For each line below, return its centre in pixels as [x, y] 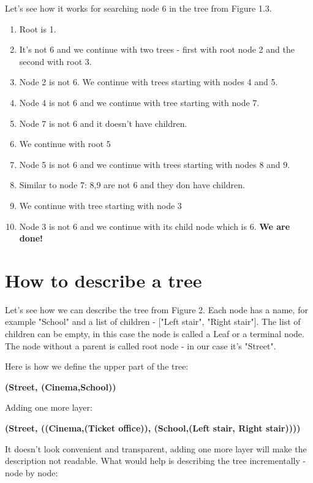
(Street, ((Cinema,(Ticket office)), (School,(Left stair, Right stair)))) [153, 428]
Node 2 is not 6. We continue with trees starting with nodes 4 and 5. [149, 82]
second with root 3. [55, 61]
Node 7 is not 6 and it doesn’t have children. [103, 123]
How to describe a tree [104, 280]
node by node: [32, 472]
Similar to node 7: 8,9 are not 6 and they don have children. [132, 185]
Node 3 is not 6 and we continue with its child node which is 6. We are [155, 226]
